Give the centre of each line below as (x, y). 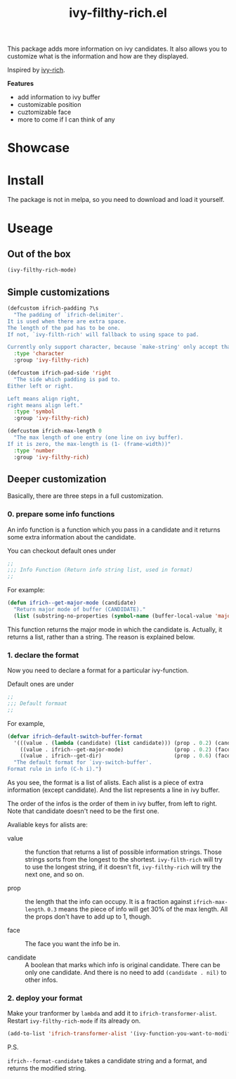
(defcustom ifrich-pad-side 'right (59, 373)
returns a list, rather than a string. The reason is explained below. (101, 637)
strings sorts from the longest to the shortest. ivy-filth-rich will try (124, 860)
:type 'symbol (34, 412)
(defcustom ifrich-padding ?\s (53, 308)
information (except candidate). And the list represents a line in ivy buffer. (113, 790)
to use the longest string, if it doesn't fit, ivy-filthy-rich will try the (123, 867)
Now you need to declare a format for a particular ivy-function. (98, 670)
